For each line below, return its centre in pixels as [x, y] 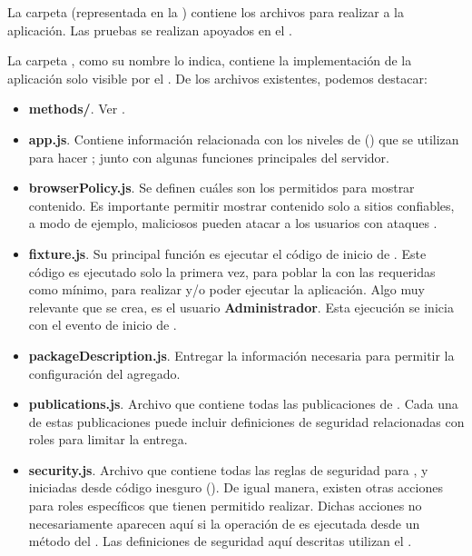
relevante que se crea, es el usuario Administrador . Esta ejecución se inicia [241, 307]
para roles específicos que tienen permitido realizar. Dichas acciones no [225, 506]
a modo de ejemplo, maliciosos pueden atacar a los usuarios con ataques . [233, 223]
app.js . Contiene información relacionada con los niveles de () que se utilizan [244, 139]
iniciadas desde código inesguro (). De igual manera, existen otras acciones [236, 487]
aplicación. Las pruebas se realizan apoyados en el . [150, 30]
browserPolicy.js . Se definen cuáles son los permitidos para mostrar [221, 188]
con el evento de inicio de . [103, 325]
